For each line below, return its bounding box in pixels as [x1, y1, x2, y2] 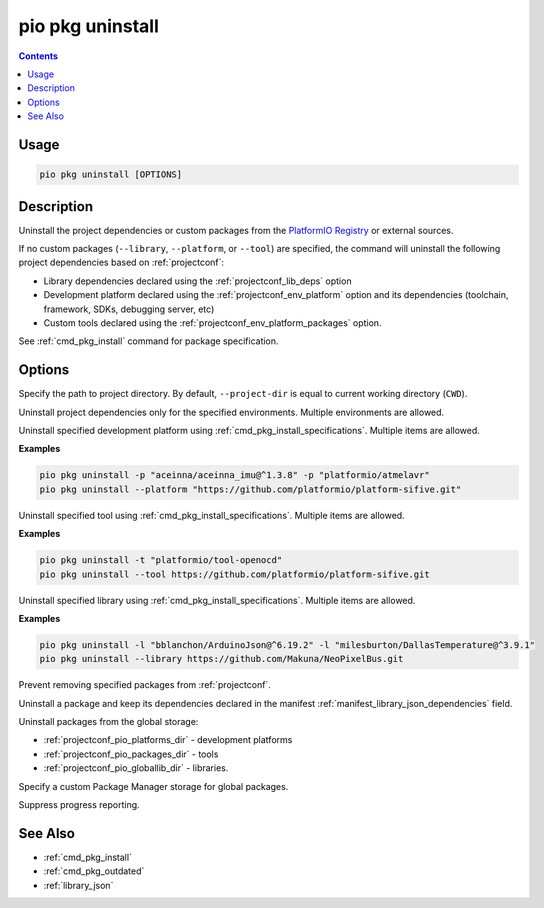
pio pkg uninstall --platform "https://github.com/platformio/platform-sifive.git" [39, 483, 462, 495]
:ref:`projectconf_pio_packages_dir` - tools [43, 748, 219, 760]
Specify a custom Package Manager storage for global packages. [18, 780, 289, 792]
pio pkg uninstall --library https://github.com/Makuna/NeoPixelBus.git [39, 653, 404, 665]
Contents [18, 50, 59, 62]
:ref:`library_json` [43, 879, 114, 891]
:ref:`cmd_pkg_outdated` [43, 865, 145, 877]
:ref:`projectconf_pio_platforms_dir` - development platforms [43, 734, 293, 746]
